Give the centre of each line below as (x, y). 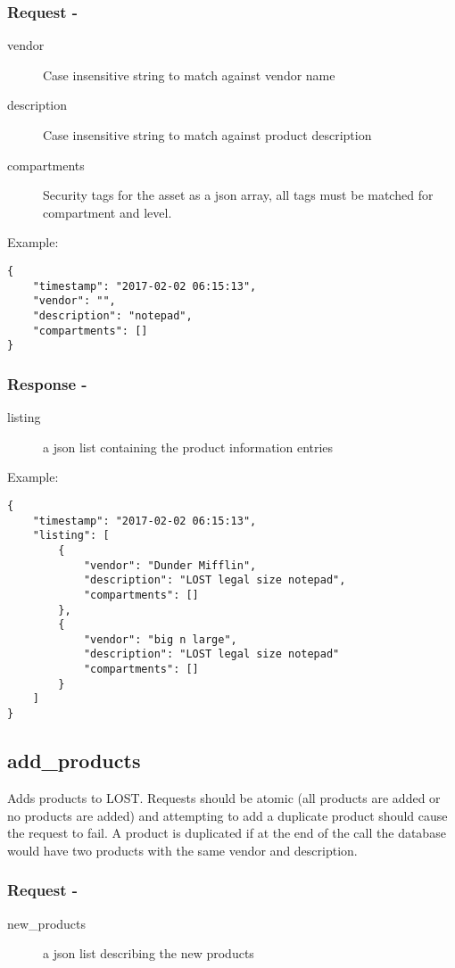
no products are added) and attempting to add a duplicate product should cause (227, 815)
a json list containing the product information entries (188, 447)
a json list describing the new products (149, 953)
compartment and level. (108, 212)
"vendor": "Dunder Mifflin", (170, 565)
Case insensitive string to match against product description (207, 135)
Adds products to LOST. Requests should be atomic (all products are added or (224, 797)
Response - (47, 383)
